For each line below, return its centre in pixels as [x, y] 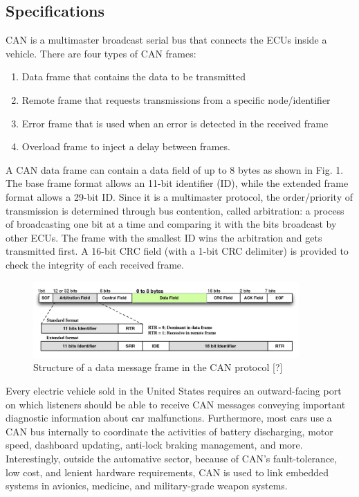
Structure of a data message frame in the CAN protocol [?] [158, 367]
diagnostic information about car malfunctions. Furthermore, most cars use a [169, 418]
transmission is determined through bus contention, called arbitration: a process [175, 210]
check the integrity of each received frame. [95, 264]
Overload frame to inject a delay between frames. [126, 146]
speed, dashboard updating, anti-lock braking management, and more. [154, 445]
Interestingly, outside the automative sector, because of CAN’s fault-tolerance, [172, 458]
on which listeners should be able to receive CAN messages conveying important [176, 404]
